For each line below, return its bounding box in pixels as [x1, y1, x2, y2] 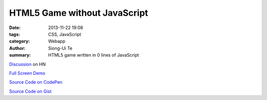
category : [9, 38, 30, 44]
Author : [9, 45, 26, 51]
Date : [9, 25, 21, 31]
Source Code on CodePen [9, 79, 63, 85]
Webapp [48, 38, 65, 44]
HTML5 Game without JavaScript [9, 7, 148, 18]
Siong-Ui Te [48, 45, 73, 51]
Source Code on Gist [9, 88, 52, 94]
